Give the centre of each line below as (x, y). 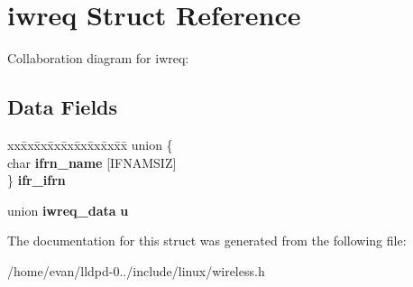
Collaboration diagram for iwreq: (98, 58)
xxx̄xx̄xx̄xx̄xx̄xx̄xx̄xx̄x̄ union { (90, 144)
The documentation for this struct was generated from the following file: (207, 241)
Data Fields (63, 107)
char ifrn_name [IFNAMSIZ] (92, 162)
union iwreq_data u (68, 210)
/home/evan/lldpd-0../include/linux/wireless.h (136, 270)
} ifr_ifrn (37, 180)
